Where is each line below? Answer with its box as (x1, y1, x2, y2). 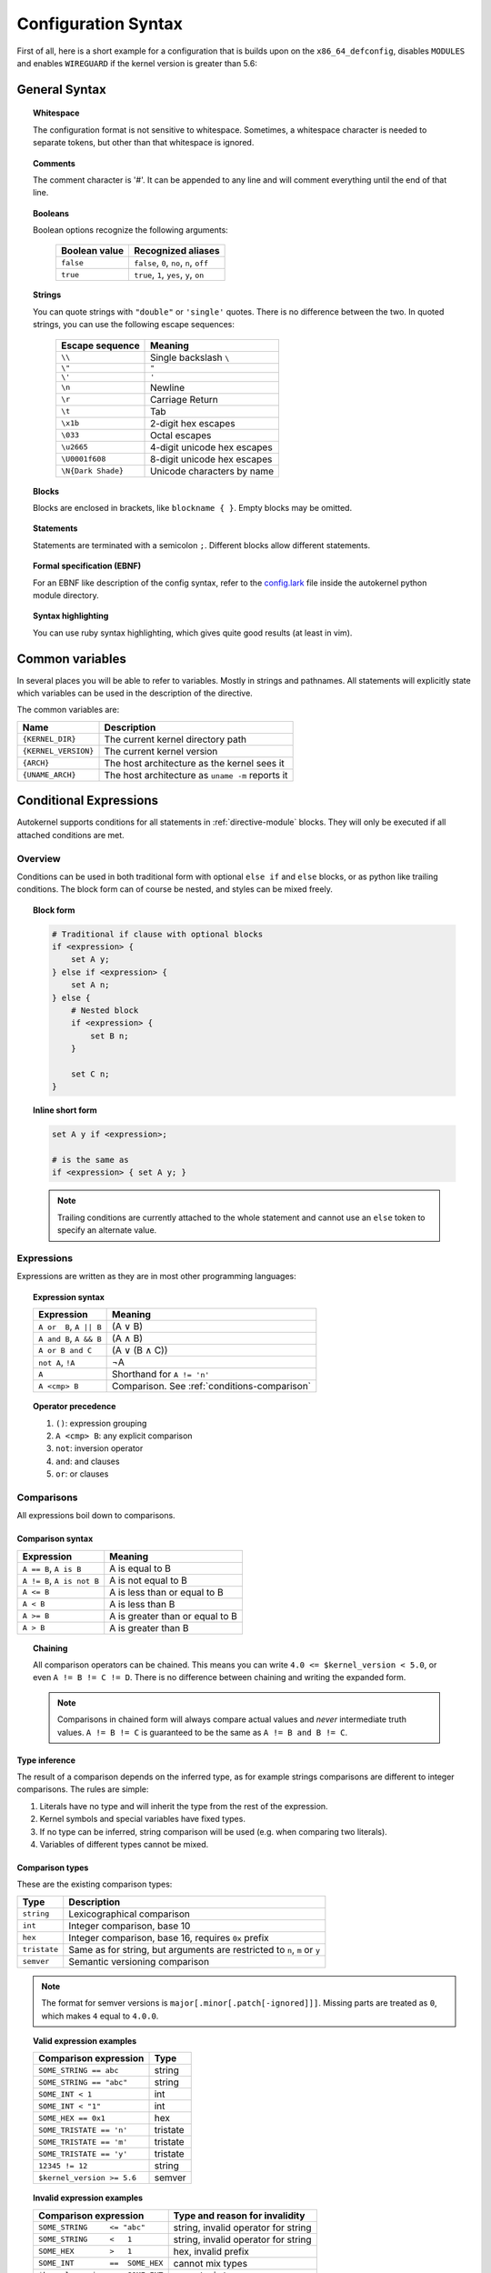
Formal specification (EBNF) (33, 560, 141, 572)
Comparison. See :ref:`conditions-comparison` (112, 1380, 311, 1393)
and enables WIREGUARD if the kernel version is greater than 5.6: (16, 57, 258, 68)
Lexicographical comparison (68, 1908, 191, 1920)
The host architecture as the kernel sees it (104, 756, 286, 769)
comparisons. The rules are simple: (16, 1784, 149, 1795)
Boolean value (60, 245, 125, 257)
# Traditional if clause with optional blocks (51, 928, 264, 939)
